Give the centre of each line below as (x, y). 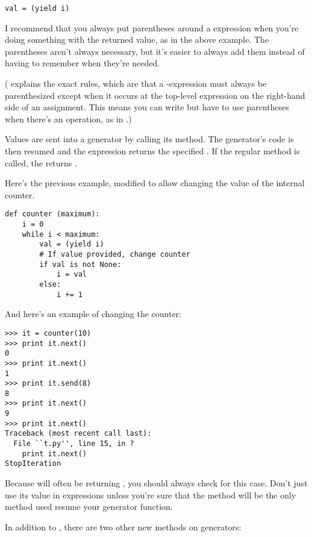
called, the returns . (41, 162)
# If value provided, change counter (115, 254)
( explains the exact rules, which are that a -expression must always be (136, 83)
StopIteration (33, 464)
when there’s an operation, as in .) (68, 118)
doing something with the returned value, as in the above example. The (137, 39)
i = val (72, 275)
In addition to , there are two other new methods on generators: (123, 526)
